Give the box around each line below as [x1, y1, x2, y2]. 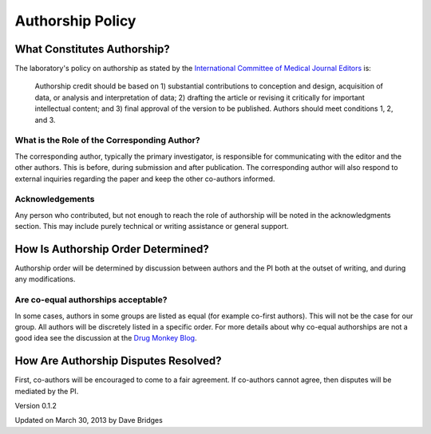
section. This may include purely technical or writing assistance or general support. [14, 222, 289, 231]
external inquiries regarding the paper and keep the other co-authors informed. [14, 174, 275, 183]
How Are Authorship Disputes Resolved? [14, 354, 223, 368]
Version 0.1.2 [14, 400, 57, 410]
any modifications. [14, 274, 76, 284]
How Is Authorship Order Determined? [14, 242, 209, 255]
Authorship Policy [14, 12, 136, 30]
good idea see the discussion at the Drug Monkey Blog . [14, 333, 197, 343]
